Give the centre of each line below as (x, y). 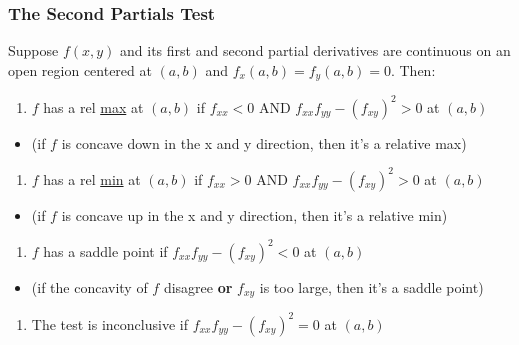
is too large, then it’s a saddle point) (371, 286)
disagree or (198, 286)
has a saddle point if (105, 250)
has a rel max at (93, 106)
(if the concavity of (89, 286)
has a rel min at (92, 178)
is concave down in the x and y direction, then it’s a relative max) (264, 142)
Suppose (33, 50)
